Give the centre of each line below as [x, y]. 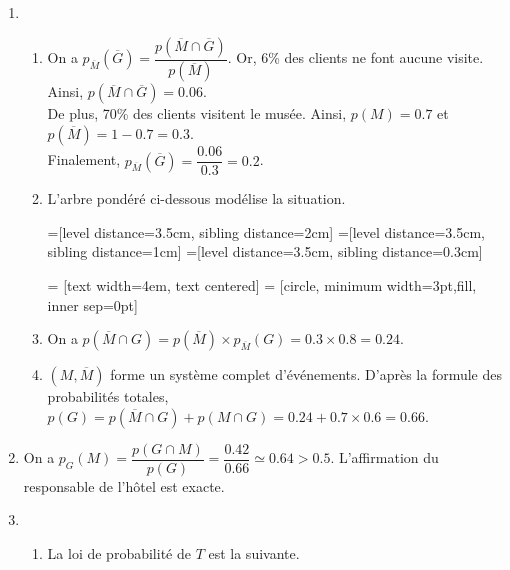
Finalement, [84, 159]
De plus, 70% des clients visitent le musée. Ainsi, [197, 113]
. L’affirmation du [384, 457]
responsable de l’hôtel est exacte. [124, 485]
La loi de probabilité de [119, 552]
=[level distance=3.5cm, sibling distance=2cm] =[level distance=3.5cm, [266, 231]
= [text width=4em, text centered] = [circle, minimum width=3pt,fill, [262, 284]
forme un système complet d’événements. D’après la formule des [306, 374]
